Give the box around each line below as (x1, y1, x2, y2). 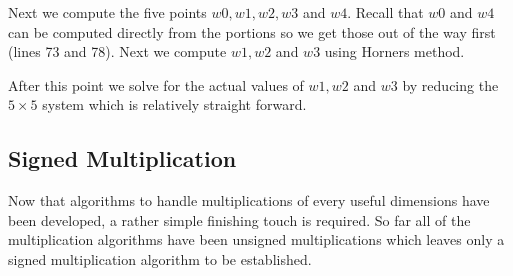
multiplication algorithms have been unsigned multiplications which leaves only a (8, 229, 505, 250)
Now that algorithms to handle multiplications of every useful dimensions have (8, 190, 490, 211)
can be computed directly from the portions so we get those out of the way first (8, 21, 496, 42)
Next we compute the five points (8, 2, 207, 22)
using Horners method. (324, 41, 465, 62)
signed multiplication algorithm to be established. (8, 248, 312, 269)
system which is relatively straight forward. (42, 94, 307, 115)
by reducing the (402, 74, 499, 95)
